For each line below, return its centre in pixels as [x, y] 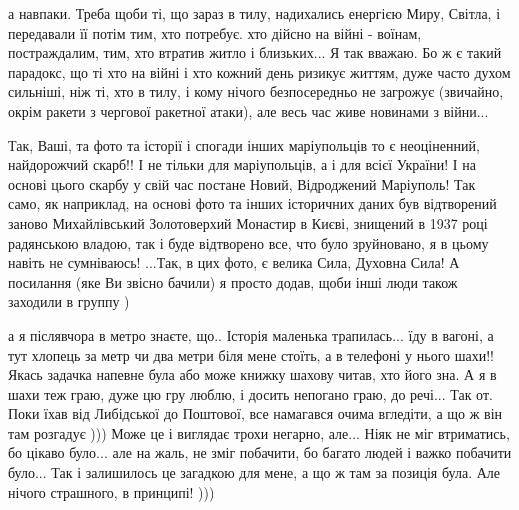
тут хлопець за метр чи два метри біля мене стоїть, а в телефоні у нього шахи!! [251, 354]
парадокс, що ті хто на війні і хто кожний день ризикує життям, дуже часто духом [259, 71]
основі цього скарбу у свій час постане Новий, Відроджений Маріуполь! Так [242, 183]
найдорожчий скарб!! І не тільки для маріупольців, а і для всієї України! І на [242, 164]
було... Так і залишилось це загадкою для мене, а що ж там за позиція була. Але [254, 472]
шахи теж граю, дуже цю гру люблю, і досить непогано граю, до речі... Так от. [250, 393]
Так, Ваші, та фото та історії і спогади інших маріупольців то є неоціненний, [244, 144]
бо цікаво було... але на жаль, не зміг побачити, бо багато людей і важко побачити [260, 452]
